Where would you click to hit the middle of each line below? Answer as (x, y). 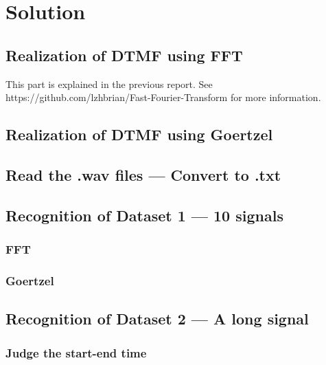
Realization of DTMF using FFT (124, 55)
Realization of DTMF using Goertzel (139, 134)
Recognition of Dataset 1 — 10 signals (144, 215)
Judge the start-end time (76, 352)
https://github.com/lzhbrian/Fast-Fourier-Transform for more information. (163, 97)
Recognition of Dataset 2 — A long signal (157, 319)
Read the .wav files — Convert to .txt (143, 174)
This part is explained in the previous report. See (109, 84)
